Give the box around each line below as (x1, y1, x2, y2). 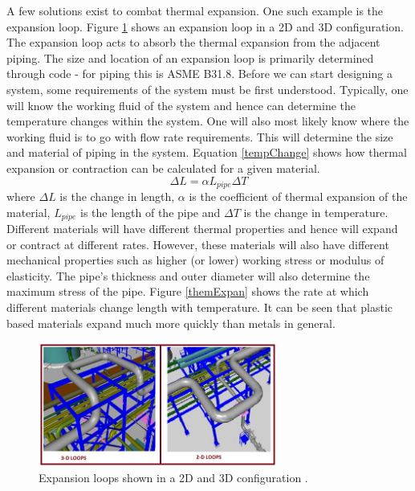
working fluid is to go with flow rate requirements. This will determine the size (6, 128, 393, 145)
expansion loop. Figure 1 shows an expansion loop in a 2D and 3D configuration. (6, 18, 404, 35)
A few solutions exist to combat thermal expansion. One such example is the (6, 2, 384, 18)
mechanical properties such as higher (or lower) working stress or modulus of (6, 252, 384, 268)
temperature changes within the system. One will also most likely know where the (6, 113, 409, 129)
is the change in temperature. (243, 203, 389, 220)
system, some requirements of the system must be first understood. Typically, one (6, 80, 409, 97)
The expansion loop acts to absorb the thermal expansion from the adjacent (6, 34, 380, 51)
